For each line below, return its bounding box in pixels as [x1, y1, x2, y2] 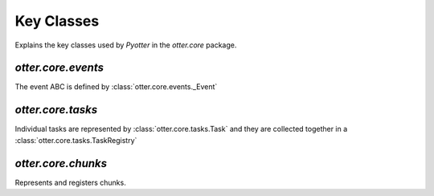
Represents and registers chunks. [14, 178, 126, 187]
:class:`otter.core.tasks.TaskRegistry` [14, 135, 137, 145]
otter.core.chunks [14, 157, 108, 170]
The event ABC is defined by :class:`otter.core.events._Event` [14, 82, 218, 92]
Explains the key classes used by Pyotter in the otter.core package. [14, 40, 237, 50]
